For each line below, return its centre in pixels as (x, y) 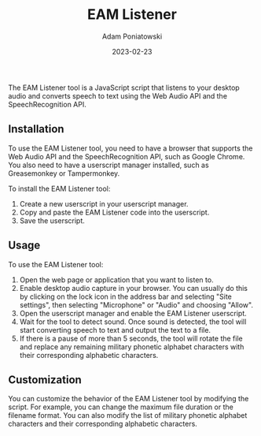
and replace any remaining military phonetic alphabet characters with (132, 347)
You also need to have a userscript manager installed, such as (109, 165)
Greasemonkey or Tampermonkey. (64, 173)
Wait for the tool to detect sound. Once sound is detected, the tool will (133, 322)
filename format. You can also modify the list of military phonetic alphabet (128, 416)
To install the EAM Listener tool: (59, 188)
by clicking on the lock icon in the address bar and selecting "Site (125, 296)
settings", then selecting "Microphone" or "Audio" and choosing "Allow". (136, 304)
